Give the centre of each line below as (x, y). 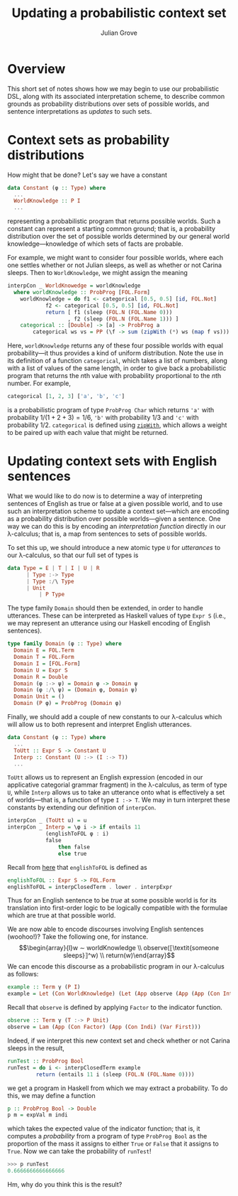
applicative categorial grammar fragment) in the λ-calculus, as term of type (118, 785)
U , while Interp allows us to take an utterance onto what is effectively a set (116, 792)
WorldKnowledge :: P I (47, 201)
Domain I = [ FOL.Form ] (47, 663)
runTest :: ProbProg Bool (45, 1061)
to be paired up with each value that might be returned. (88, 432)
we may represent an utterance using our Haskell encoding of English (109, 623)
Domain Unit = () (39, 697)
